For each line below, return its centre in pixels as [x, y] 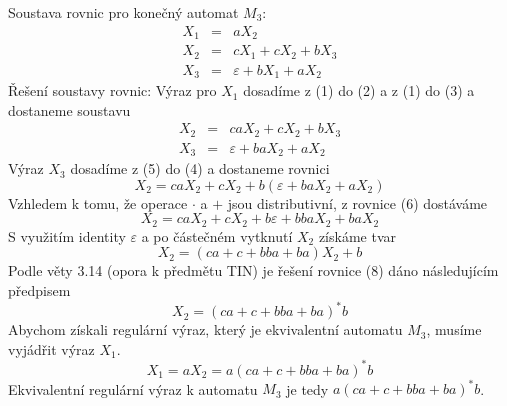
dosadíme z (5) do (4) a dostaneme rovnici [200, 168]
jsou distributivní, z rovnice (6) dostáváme [357, 202]
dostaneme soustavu [69, 109]
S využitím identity [67, 235]
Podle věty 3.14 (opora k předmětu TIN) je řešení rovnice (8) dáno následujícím [253, 270]
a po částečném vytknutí [217, 235]
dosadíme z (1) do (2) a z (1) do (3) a [359, 90]
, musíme [454, 329]
